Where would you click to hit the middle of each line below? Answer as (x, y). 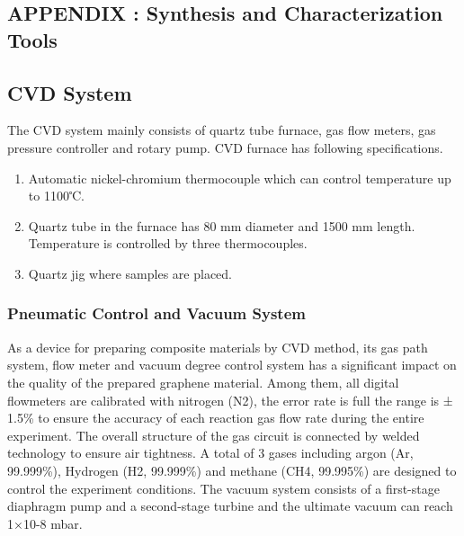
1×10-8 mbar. (45, 523)
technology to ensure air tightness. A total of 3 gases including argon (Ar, (210, 453)
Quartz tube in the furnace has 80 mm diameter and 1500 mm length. (222, 225)
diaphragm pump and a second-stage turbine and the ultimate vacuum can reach (230, 506)
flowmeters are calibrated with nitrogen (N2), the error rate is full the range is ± (230, 400)
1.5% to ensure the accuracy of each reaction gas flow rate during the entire (216, 418)
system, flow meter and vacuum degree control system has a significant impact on (232, 365)
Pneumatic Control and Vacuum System (156, 313)
